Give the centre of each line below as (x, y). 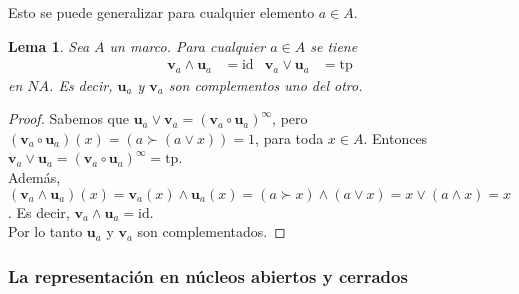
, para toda (289, 137)
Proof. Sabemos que (68, 118)
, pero (290, 118)
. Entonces (395, 137)
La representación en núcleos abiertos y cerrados (208, 275)
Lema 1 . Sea (49, 45)
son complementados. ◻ (211, 231)
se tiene (334, 45)
